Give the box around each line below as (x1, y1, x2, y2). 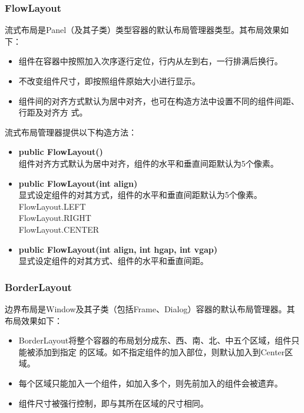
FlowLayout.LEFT (18, 200, 86, 212)
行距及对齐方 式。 (18, 106, 88, 118)
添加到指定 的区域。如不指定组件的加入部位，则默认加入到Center (35, 345, 285, 358)
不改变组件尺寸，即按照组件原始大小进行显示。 (18, 75, 200, 87)
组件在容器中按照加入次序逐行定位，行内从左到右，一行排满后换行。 (18, 55, 283, 67)
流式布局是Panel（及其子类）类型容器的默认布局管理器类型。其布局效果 (5, 24, 281, 36)
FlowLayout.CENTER (18, 223, 100, 235)
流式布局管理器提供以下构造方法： (5, 125, 137, 138)
